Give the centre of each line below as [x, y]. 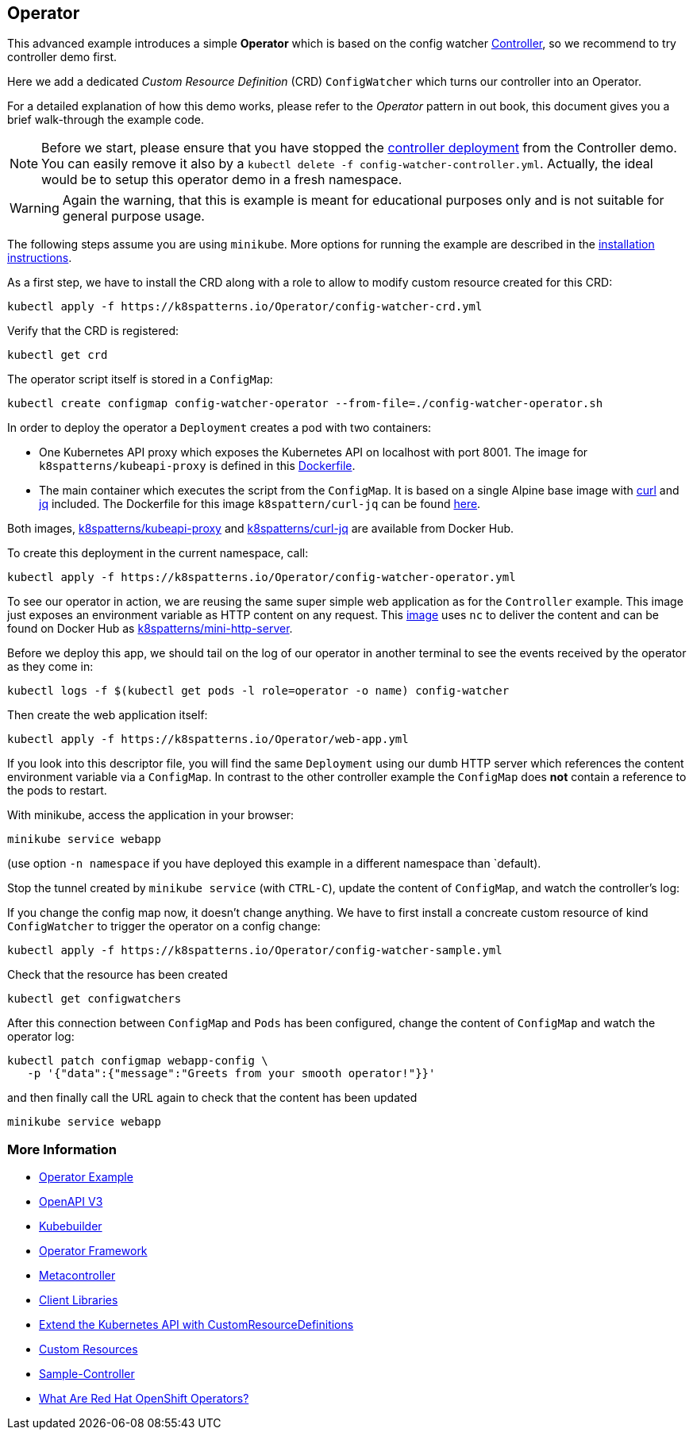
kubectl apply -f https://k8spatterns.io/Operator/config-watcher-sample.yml [255, 951]
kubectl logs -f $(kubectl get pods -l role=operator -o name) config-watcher [258, 691]
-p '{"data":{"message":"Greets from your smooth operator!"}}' [231, 1074]
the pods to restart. [57, 791]
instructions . [40, 258]
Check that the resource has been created [117, 975]
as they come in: [50, 667]
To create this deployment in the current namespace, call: [158, 553]
